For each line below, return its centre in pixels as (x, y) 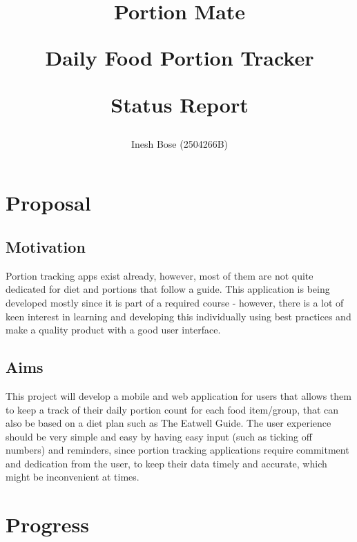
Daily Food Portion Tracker (180, 58)
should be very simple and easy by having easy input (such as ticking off (159, 436)
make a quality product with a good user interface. (113, 330)
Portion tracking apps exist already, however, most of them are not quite (160, 275)
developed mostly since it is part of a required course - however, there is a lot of (175, 302)
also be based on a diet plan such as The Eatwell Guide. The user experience (168, 423)
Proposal (48, 203)
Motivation (46, 246)
